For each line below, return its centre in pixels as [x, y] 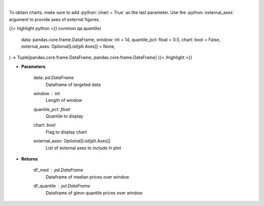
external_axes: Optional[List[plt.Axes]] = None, [68, 46]
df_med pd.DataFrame [58, 170]
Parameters [33, 67]
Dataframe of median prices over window [88, 177]
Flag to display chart [66, 132]
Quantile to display [65, 116]
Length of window [64, 100]
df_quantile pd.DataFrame [62, 186]
